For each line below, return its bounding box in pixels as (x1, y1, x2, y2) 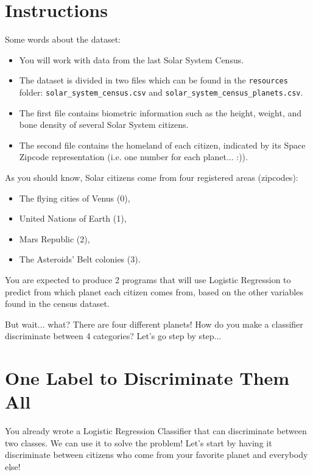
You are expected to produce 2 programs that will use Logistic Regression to (5, 273, 291, 286)
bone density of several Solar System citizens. (19, 118, 189, 131)
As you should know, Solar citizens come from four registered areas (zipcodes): (5, 171, 298, 183)
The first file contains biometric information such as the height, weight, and (19, 106, 301, 119)
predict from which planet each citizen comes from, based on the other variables (5, 285, 303, 298)
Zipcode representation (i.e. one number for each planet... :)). (19, 150, 248, 163)
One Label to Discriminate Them (5, 365, 290, 390)
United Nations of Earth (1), (19, 212, 127, 225)
